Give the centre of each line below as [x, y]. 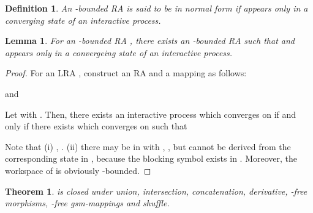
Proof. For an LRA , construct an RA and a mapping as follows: [126, 73]
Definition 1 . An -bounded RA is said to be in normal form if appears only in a [156, 8]
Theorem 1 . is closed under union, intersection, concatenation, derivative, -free [156, 191]
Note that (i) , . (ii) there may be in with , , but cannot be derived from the [148, 146]
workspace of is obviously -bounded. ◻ [78, 170]
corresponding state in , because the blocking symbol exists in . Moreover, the [151, 158]
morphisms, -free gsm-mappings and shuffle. [87, 203]
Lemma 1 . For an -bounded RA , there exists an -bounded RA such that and [150, 41]
